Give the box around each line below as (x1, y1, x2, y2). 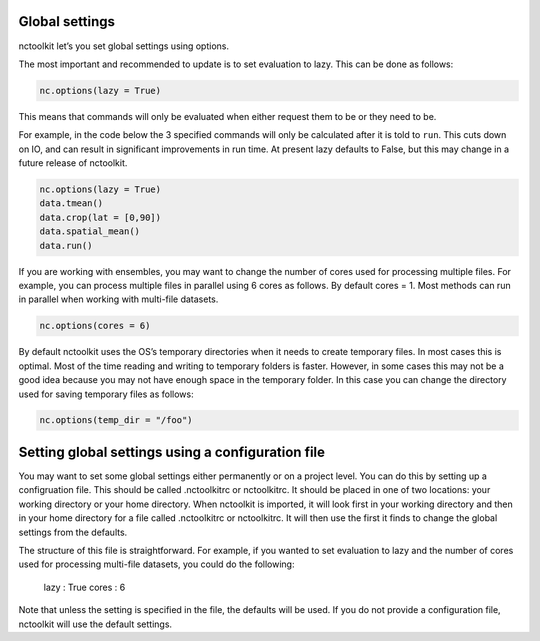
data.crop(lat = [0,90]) (39, 211, 162, 223)
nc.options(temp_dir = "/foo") (39, 415, 194, 426)
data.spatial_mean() (39, 226, 140, 237)
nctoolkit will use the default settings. (18, 618, 173, 630)
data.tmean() (39, 198, 104, 209)
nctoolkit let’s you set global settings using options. (18, 40, 230, 52)
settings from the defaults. (18, 526, 128, 538)
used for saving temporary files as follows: (18, 388, 194, 400)
